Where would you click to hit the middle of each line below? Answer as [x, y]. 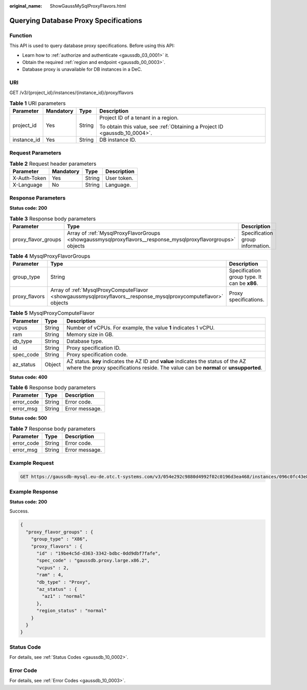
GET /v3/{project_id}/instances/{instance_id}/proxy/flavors [71, 93]
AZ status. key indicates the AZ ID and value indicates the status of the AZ [157, 361]
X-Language [28, 185]
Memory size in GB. [90, 334]
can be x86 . [244, 283]
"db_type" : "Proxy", [63, 582]
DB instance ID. [118, 140]
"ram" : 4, [50, 575]
